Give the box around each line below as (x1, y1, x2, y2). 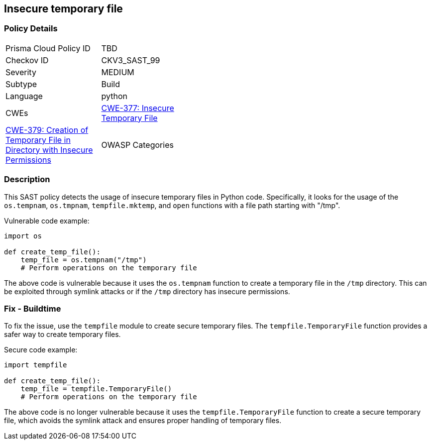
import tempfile (4, 361, 67, 369)
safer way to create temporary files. (4, 330, 121, 339)
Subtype (5, 79, 37, 89)
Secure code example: (4, 345, 78, 354)
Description (4, 174, 50, 185)
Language (5, 91, 43, 101)
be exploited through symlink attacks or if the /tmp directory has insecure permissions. (4, 287, 290, 296)
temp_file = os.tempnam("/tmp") (20, 255, 147, 264)
